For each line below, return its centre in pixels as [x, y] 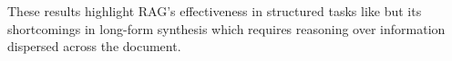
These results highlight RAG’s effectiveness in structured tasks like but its [215, 11]
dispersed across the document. [94, 46]
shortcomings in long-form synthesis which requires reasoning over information [226, 28]
